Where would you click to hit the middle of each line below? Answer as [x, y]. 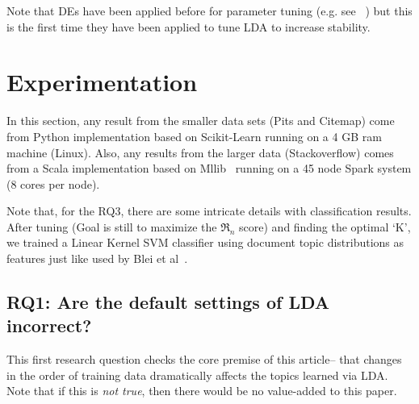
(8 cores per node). [53, 183]
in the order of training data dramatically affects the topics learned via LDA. [197, 375]
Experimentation [102, 82]
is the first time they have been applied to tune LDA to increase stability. [189, 26]
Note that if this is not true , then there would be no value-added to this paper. [202, 391]
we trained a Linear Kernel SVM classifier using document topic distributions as [205, 242]
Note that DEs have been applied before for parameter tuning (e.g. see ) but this [209, 10]
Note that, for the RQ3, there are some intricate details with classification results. [209, 211]
